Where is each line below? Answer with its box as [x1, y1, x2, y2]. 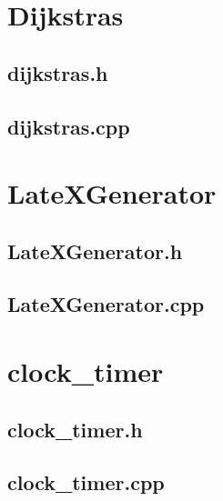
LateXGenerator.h [7, 236, 183, 265]
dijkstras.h [7, 58, 108, 86]
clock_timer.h [7, 415, 143, 443]
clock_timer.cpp [7, 468, 165, 496]
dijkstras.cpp [7, 112, 130, 140]
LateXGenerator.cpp [7, 290, 205, 318]
